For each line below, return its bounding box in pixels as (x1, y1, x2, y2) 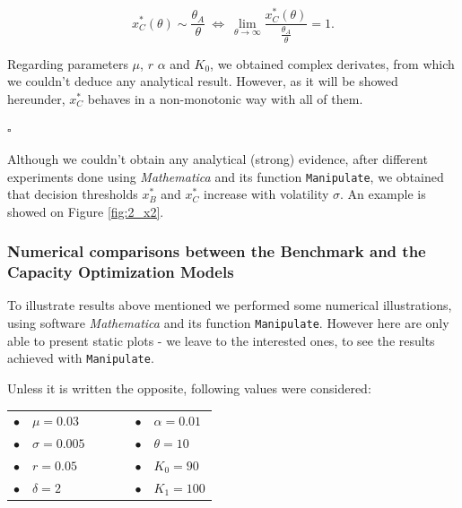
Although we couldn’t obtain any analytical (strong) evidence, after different (7, 149, 428, 168)
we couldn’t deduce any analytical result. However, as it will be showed (7, 72, 398, 90)
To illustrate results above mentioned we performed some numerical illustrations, (7, 296, 452, 314)
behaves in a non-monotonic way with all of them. (87, 89, 363, 108)
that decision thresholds (7, 185, 138, 203)
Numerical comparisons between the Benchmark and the (7, 240, 426, 263)
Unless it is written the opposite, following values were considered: (7, 378, 371, 397)
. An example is (340, 185, 426, 203)
